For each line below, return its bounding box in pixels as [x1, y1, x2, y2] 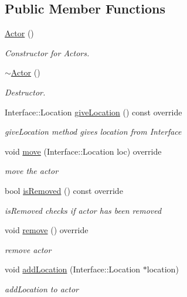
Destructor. [5, 86, 46, 98]
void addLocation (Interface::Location [5, 263, 141, 275]
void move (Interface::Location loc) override [5, 145, 162, 157]
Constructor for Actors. [5, 46, 90, 59]
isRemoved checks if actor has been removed [5, 204, 162, 216]
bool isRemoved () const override [5, 184, 123, 196]
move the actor [5, 165, 59, 177]
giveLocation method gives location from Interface [5, 125, 182, 138]
